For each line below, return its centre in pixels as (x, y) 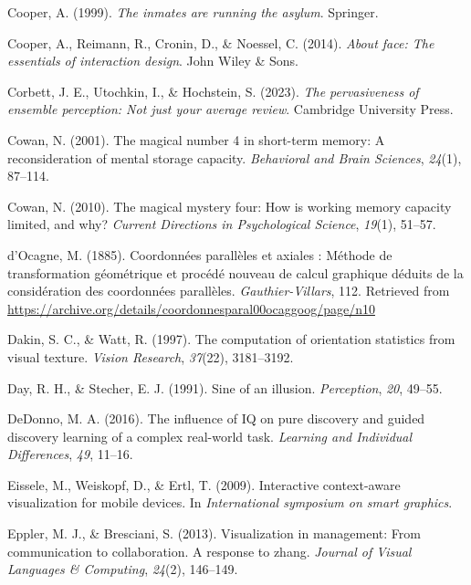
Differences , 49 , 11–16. (70, 454)
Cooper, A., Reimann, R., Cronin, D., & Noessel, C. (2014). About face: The (221, 42)
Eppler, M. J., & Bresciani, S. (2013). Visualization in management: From (214, 533)
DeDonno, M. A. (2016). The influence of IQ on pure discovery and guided (216, 418)
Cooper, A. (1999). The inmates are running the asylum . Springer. (193, 12)
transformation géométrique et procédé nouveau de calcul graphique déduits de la (235, 272)
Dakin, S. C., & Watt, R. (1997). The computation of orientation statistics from (231, 339)
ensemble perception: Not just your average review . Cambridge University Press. (230, 109)
